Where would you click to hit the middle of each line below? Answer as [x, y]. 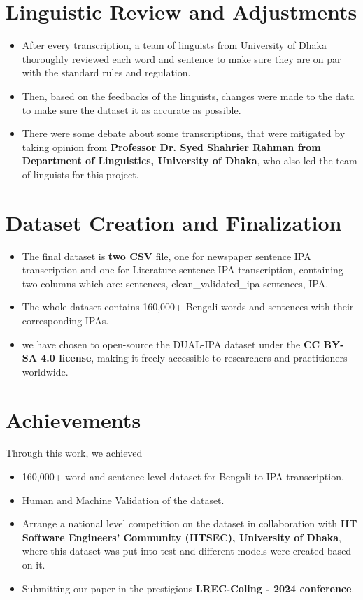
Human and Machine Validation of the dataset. [123, 500]
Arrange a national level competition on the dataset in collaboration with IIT [190, 523]
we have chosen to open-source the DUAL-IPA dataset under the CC [171, 344]
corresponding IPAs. [65, 320]
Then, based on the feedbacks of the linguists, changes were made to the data [188, 95]
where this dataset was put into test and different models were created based [187, 551]
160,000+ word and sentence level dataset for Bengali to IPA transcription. [183, 477]
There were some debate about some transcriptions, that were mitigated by [184, 133]
